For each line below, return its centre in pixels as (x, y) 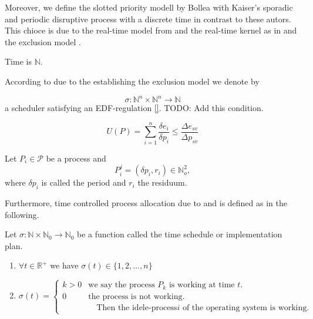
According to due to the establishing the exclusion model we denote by (132, 81)
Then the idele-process (137, 308)
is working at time (202, 285)
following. (22, 214)
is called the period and (84, 182)
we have (64, 265)
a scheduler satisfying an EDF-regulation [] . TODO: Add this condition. (134, 108)
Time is (18, 61)
